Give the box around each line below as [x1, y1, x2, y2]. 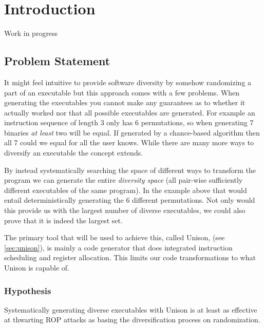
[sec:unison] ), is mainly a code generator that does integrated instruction [4, 242, 233, 253]
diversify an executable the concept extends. [4, 147, 143, 158]
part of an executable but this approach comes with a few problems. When [4, 87, 240, 98]
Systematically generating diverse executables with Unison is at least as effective [4, 304, 257, 315]
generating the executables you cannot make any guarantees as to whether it [4, 97, 246, 108]
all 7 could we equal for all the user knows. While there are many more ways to [4, 137, 254, 148]
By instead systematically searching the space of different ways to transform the [4, 164, 256, 175]
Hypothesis [4, 284, 51, 297]
